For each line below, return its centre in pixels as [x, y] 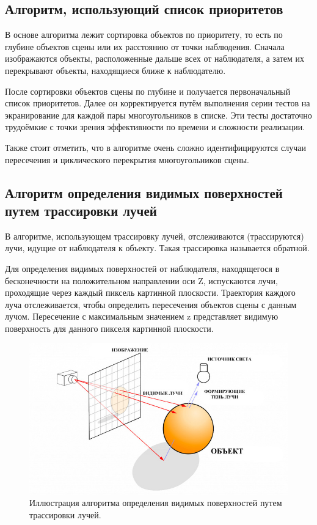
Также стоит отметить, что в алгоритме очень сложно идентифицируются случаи [155, 147]
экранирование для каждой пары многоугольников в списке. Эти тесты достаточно [158, 115]
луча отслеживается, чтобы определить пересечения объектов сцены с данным [151, 304]
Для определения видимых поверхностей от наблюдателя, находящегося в [142, 268]
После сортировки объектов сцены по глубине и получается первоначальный [148, 91]
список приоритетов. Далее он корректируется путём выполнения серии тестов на [158, 103]
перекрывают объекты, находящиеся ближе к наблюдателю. [115, 70]
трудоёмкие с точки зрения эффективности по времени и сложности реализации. [155, 127]
